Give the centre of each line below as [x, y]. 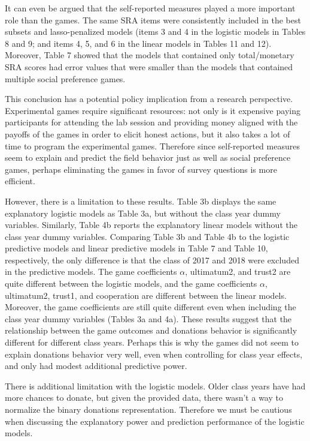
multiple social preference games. [65, 78]
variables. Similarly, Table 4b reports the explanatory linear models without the [151, 225]
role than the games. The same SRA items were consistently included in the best [153, 19]
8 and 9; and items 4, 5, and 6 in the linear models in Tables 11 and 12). [138, 43]
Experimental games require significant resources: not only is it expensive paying [153, 110]
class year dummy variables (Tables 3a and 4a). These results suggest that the [148, 318]
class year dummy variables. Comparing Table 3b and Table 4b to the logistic [147, 236]
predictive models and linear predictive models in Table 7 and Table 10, [136, 248]
